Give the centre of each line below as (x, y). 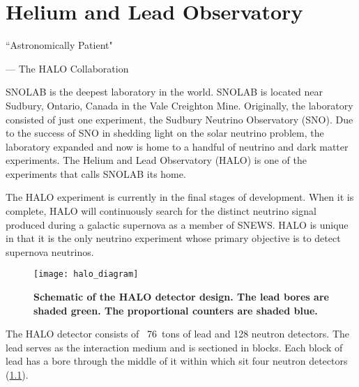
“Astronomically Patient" (59, 45)
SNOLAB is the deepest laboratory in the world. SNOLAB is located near (164, 92)
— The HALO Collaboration (67, 68)
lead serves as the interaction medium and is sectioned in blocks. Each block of (174, 347)
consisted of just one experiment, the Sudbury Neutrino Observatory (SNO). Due (179, 119)
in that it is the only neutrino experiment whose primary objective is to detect (173, 238)
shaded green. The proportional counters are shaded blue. (176, 310)
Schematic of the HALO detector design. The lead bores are (181, 297)
